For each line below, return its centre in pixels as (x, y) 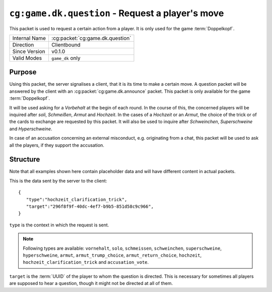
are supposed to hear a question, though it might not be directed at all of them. (91, 283)
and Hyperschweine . (31, 129)
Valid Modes (27, 58)
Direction (23, 44)
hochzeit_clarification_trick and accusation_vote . (86, 262)
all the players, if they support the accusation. (57, 145)
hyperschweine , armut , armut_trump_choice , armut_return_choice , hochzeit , (112, 255)
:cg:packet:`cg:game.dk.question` (91, 38)
